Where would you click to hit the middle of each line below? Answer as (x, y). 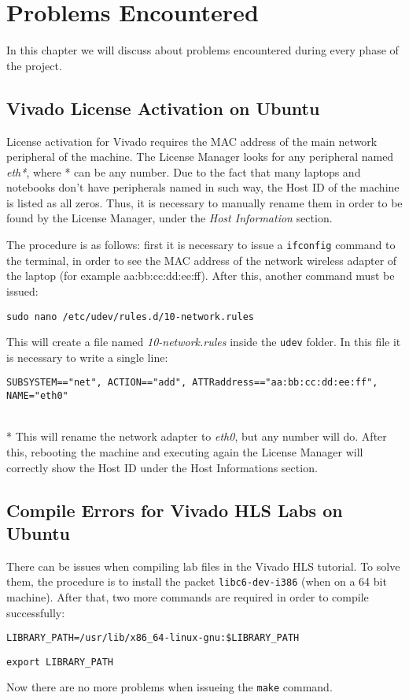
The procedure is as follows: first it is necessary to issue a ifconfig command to (201, 245)
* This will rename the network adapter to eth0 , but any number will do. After (197, 436)
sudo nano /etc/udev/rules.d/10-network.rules (130, 316)
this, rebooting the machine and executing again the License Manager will (185, 451)
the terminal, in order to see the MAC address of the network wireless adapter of (202, 260)
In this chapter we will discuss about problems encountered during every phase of (203, 50)
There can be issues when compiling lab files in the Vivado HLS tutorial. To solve (203, 566)
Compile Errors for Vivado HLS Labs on (175, 510)
